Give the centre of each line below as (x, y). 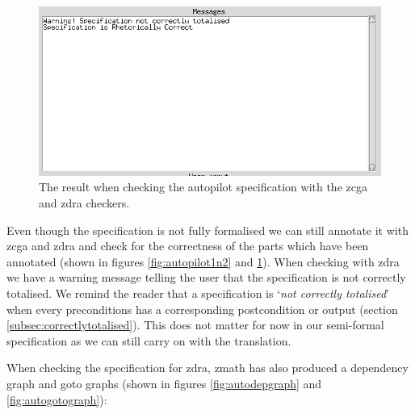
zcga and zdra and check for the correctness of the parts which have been (188, 246)
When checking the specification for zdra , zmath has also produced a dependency (207, 368)
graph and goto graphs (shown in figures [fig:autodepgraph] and (164, 383)
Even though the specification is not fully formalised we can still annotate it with (207, 230)
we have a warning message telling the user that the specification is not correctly (206, 277)
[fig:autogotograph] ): (57, 399)
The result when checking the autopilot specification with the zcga (203, 187)
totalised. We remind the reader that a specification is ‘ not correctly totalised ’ (198, 293)
